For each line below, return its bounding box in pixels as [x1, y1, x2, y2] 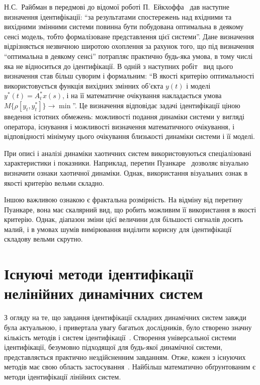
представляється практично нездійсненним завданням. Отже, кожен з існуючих [4, 351, 246, 362]
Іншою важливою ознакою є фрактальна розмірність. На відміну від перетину [4, 194, 243, 205]
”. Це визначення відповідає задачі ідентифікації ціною [72, 100, 240, 110]
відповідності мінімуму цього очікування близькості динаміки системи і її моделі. [4, 131, 255, 141]
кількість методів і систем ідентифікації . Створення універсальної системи [4, 332, 236, 342]
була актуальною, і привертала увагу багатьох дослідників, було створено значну [4, 322, 252, 332]
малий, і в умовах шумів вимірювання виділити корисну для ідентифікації [4, 223, 232, 234]
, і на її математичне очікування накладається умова [62, 90, 222, 101]
